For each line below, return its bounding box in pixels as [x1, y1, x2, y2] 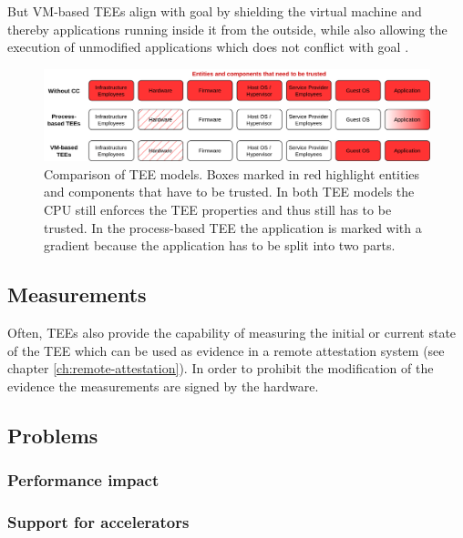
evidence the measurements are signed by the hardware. [7, 376, 319, 395]
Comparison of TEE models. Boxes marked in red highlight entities [44, 164, 420, 183]
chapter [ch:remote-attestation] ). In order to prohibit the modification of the [7, 359, 434, 378]
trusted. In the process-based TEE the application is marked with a [44, 218, 422, 237]
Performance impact [7, 469, 159, 492]
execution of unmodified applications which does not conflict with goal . [7, 37, 409, 56]
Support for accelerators [7, 510, 190, 533]
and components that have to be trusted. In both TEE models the [44, 182, 415, 201]
